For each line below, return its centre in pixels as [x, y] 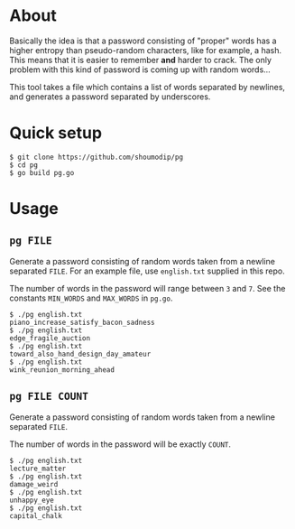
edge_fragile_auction [50, 338]
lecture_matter [38, 469]
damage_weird [34, 484]
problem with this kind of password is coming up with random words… [140, 70]
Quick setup [55, 133]
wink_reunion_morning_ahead [62, 370]
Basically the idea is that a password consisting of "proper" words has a [143, 41]
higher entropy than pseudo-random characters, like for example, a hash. [146, 50]
